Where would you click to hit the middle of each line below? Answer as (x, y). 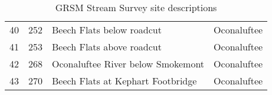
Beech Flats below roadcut (107, 30)
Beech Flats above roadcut (107, 47)
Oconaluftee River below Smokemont (128, 64)
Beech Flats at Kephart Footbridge (124, 81)
